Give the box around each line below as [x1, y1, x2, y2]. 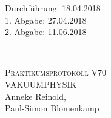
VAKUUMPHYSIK [5, 77, 77, 90]
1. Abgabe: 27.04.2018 [5, 13, 87, 26]
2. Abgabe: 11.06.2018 [5, 25, 87, 38]
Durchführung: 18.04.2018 [5, 2, 101, 14]
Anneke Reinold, [5, 90, 66, 102]
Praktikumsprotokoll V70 [5, 66, 106, 79]
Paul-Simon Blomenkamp [5, 102, 99, 114]
